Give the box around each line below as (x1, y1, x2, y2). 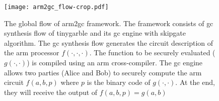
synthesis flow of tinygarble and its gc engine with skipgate (4, 28, 186, 38)
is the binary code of (87, 77, 151, 87)
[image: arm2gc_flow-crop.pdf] (4, 4, 109, 11)
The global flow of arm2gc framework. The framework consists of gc (4, 18, 213, 28)
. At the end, (175, 77, 215, 87)
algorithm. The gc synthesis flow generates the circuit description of (4, 37, 213, 48)
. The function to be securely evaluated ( (89, 47, 215, 58)
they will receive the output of (4, 86, 98, 97)
